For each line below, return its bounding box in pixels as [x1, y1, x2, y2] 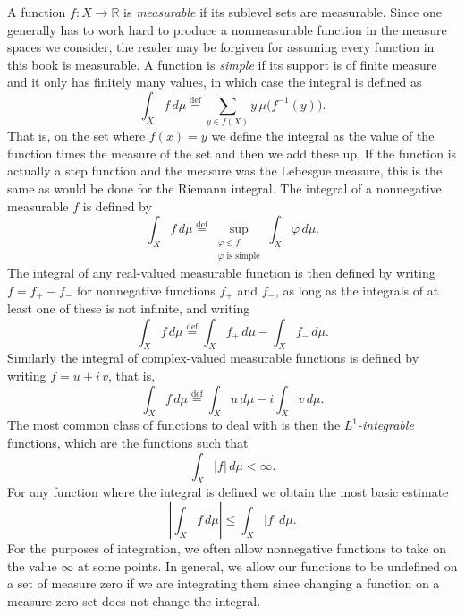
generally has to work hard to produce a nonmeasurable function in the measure [7, 20, 447, 38]
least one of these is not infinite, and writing [7, 298, 250, 317]
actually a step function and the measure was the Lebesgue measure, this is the [7, 161, 443, 180]
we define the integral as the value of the [211, 126, 435, 145]
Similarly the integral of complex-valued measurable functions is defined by [7, 348, 419, 367]
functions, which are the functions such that [7, 432, 249, 451]
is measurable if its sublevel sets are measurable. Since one [123, 3, 442, 21]
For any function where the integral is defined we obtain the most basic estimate [7, 483, 449, 501]
